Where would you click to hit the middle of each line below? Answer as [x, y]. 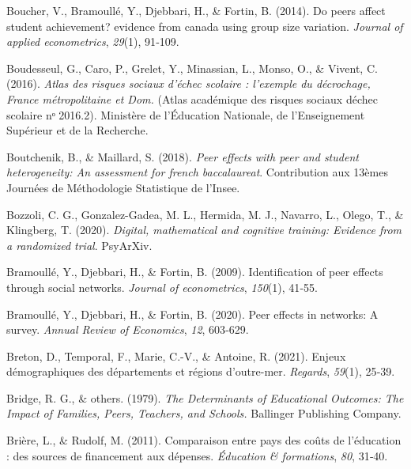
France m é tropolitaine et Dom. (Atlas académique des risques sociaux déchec [192, 98]
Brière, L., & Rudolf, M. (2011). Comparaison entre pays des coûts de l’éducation [204, 440]
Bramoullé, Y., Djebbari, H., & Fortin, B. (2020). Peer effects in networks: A [192, 314]
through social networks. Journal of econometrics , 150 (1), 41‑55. [162, 287]
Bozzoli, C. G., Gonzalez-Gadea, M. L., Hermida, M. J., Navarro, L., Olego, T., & [205, 214]
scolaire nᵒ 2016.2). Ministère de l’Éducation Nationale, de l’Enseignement [186, 114]
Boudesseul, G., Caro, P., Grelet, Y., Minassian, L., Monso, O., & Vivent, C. [192, 68]
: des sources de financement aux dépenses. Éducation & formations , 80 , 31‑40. [197, 455]
